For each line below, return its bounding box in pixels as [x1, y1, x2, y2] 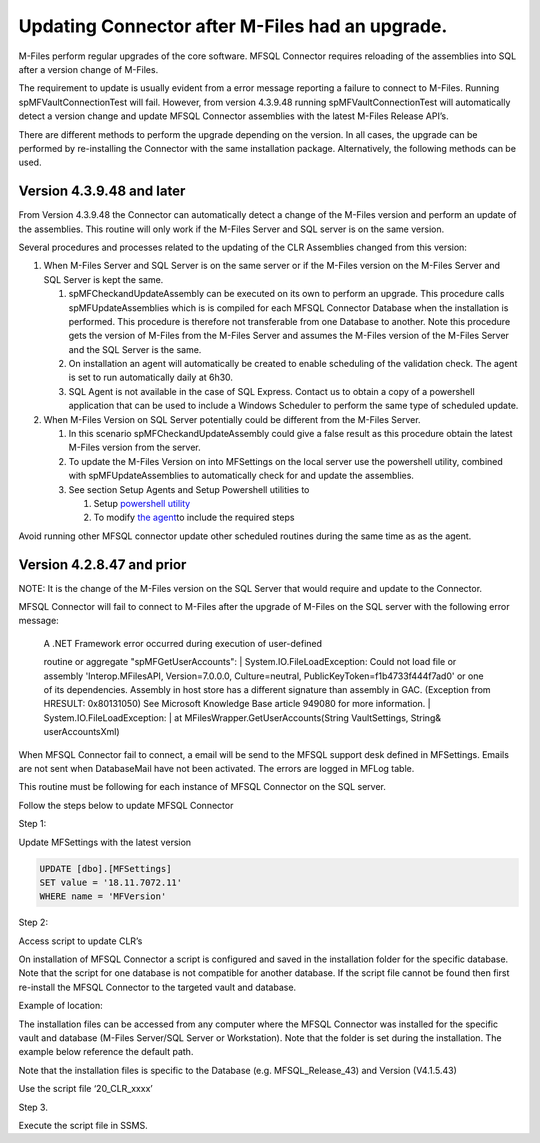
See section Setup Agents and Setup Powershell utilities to [68, 483, 310, 495]
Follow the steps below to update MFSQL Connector [18, 799, 234, 811]
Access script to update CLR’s [18, 935, 143, 947]
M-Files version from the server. [68, 441, 202, 454]
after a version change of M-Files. [18, 63, 159, 75]
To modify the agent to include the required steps [93, 511, 295, 524]
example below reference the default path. [18, 1046, 194, 1058]
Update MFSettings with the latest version [18, 836, 192, 848]
